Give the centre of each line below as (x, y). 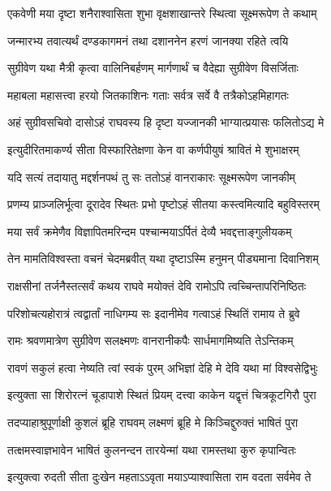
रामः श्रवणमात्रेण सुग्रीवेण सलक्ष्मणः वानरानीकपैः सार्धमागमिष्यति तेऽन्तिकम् (150, 340)
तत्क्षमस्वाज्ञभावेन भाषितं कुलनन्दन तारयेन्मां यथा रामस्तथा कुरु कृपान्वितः (152, 449)
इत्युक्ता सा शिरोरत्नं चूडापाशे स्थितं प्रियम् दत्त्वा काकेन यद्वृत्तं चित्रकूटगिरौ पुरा (162, 395)
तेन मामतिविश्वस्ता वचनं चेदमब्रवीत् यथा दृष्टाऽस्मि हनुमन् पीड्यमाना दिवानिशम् (163, 258)
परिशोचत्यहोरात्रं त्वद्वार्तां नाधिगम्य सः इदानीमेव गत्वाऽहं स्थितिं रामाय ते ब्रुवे (154, 313)
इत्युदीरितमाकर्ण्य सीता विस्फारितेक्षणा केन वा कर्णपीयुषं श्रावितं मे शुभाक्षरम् (153, 149)
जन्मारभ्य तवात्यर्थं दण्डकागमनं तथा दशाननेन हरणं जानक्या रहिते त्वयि (148, 40)
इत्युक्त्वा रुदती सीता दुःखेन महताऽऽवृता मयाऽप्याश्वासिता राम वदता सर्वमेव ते (159, 477)
